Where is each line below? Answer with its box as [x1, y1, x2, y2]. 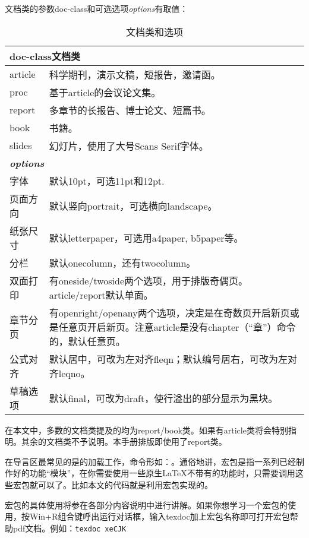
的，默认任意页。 [49, 334, 125, 348]
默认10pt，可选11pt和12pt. [49, 173, 165, 188]
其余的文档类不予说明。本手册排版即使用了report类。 [21, 435, 227, 448]
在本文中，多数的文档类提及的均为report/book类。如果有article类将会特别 [5, 423, 288, 436]
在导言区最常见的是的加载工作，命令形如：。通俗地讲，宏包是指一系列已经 [5, 455, 296, 467]
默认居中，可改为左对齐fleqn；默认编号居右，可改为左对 [49, 352, 298, 366]
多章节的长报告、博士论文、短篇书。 [49, 103, 211, 117]
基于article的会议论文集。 [49, 85, 161, 99]
